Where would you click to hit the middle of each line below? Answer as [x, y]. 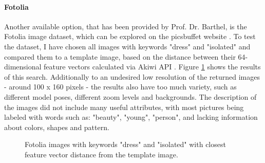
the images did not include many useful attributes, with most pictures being [124, 107]
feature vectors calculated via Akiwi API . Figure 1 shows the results [152, 67]
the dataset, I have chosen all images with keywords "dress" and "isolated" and [127, 46]
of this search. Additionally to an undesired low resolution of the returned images [132, 76]
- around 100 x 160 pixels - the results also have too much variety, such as [120, 87]
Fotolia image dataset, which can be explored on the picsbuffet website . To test [130, 36]
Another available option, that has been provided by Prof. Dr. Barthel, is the [126, 26]
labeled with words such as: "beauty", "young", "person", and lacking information [131, 117]
